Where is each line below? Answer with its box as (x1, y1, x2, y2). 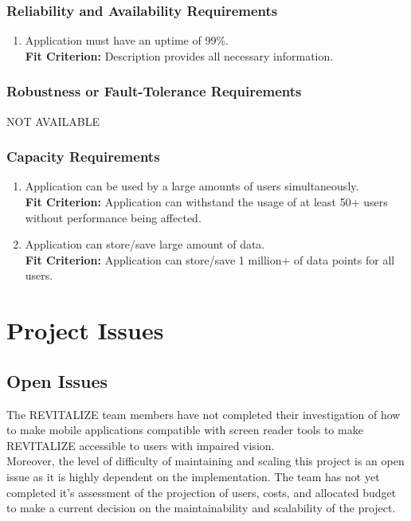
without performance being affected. (25, 209, 202, 225)
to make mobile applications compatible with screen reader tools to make (6, 421, 363, 438)
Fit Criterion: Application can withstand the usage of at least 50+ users (25, 194, 388, 210)
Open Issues (6, 368, 108, 393)
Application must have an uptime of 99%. (25, 32, 229, 49)
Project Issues (6, 314, 164, 347)
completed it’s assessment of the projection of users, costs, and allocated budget (6, 484, 397, 500)
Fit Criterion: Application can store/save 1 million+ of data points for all (25, 251, 395, 268)
